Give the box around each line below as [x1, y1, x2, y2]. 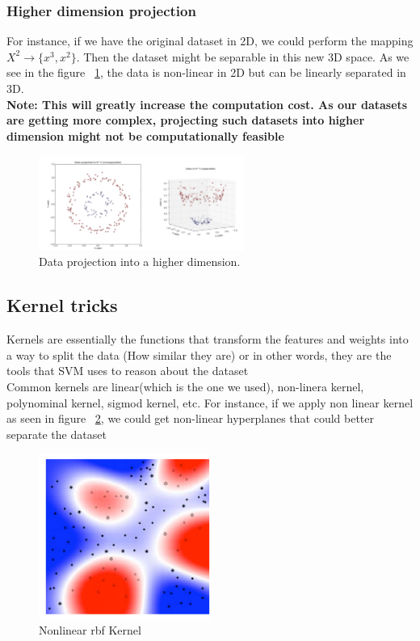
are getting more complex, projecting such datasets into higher [6, 112, 365, 129]
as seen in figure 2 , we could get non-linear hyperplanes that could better [6, 410, 374, 427]
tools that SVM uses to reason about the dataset [6, 362, 249, 379]
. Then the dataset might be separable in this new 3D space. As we [76, 48, 409, 65]
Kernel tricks [6, 293, 118, 318]
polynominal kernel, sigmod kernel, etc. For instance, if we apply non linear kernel [6, 394, 414, 411]
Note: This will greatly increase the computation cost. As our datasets [6, 95, 408, 112]
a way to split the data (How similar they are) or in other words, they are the [6, 346, 392, 363]
